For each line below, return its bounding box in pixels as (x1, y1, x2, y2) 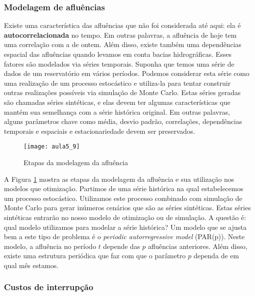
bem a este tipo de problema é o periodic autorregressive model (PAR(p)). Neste (4, 231, 245, 242)
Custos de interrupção (4, 281, 94, 293)
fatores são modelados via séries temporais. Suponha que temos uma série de (4, 58, 234, 69)
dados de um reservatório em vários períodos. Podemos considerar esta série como (4, 68, 250, 78)
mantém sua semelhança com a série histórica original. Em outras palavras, (4, 106, 230, 117)
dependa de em (193, 250, 239, 261)
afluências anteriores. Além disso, (148, 241, 248, 251)
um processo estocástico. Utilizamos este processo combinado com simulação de (4, 193, 242, 203)
